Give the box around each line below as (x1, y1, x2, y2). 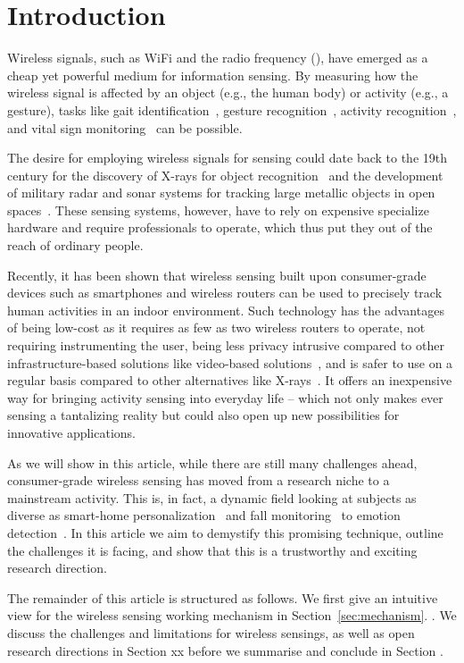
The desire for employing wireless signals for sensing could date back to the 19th (7, 148, 447, 167)
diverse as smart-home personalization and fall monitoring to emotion (7, 506, 401, 525)
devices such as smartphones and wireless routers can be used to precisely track (7, 283, 443, 302)
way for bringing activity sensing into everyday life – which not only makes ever (7, 388, 443, 407)
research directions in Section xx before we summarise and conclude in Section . (7, 641, 443, 659)
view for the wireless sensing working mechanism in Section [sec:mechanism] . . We (7, 606, 457, 625)
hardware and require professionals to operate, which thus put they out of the (7, 218, 433, 237)
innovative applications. (7, 424, 136, 441)
